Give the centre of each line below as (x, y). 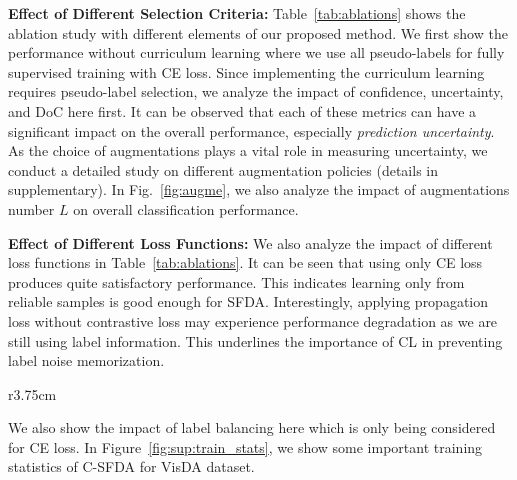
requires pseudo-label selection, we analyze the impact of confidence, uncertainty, (256, 91)
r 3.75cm (32, 393)
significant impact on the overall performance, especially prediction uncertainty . (251, 130)
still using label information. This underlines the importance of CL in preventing (255, 340)
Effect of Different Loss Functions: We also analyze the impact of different (250, 242)
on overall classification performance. (186, 208)
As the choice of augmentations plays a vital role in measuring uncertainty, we (248, 150)
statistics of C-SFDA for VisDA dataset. (131, 466)
